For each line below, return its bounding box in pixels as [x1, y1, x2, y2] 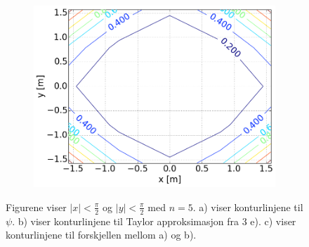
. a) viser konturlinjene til [192, 199, 303, 214]
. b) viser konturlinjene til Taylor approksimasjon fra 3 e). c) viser [12, 213, 296, 228]
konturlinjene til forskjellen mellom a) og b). [6, 227, 197, 242]
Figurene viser [6, 199, 67, 214]
